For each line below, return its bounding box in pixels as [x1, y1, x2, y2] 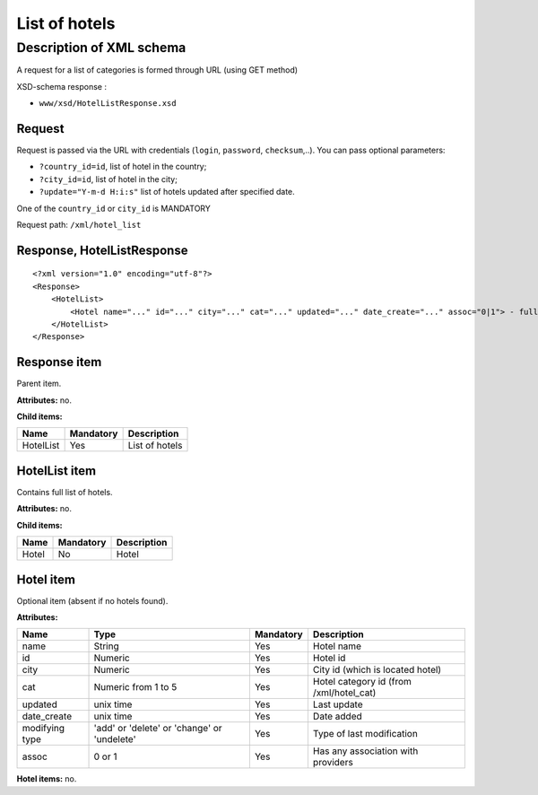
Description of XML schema [16, 39, 187, 56]
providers [312, 756, 353, 769]
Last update [312, 698, 363, 711]
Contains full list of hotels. [16, 486, 113, 497]
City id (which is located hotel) [312, 664, 442, 677]
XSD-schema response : [16, 81, 108, 92]
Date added [312, 710, 362, 722]
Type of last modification [312, 728, 419, 740]
